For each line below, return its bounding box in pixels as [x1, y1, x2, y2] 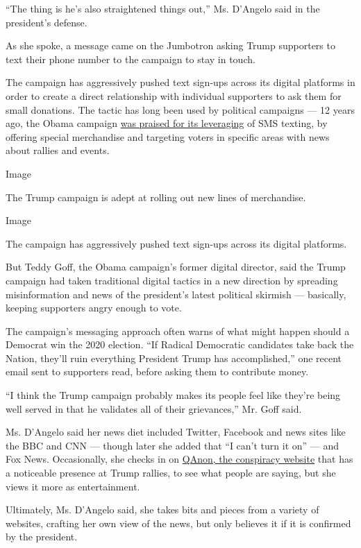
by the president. [6, 529, 78, 544]
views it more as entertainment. [6, 479, 140, 493]
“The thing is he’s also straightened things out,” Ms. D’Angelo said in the [6, 1, 320, 15]
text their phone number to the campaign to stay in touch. [6, 51, 255, 66]
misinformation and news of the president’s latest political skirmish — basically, [6, 286, 346, 301]
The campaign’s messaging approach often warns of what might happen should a [6, 323, 350, 338]
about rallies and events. [6, 143, 110, 157]
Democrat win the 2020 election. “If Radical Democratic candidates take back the [6, 337, 354, 352]
